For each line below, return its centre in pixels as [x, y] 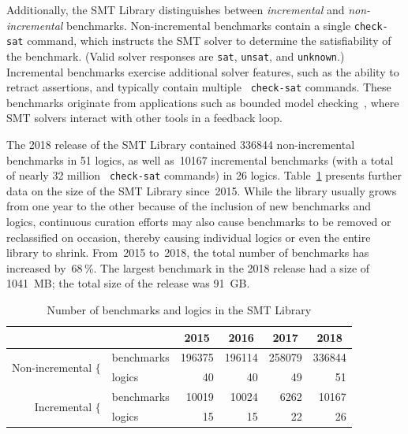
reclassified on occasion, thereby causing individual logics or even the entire [189, 237]
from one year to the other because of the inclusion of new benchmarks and [189, 206]
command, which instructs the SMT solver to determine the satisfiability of [209, 41]
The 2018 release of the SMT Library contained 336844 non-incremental [181, 144]
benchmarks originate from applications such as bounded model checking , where [203, 102]
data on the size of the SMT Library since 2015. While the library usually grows [202, 190]
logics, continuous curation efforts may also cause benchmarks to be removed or [199, 222]
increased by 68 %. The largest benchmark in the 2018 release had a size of [188, 267]
